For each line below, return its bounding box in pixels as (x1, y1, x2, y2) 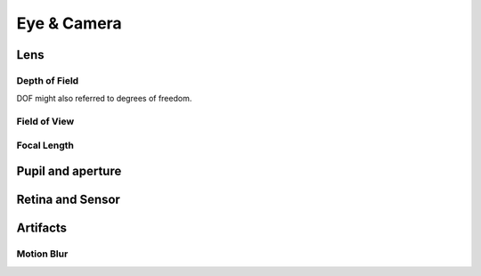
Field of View (16, 116, 75, 128)
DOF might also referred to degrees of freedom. (16, 93, 192, 104)
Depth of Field (16, 74, 79, 86)
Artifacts (16, 221, 67, 236)
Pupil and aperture (16, 164, 122, 179)
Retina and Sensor (16, 192, 120, 207)
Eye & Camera (16, 13, 122, 33)
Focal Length (16, 139, 75, 151)
